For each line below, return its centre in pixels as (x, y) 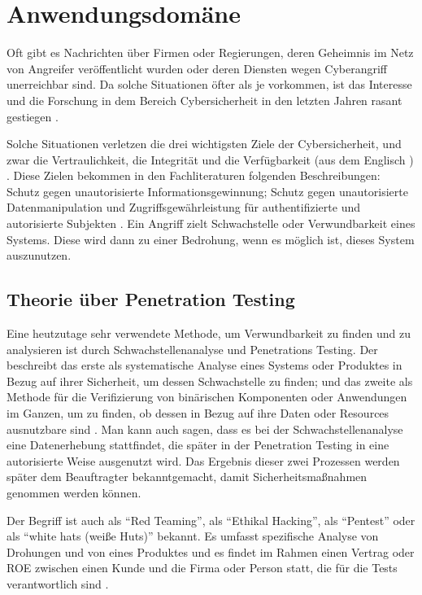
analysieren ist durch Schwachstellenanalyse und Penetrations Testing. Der (192, 349)
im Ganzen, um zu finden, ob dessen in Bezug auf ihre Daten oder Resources (198, 413)
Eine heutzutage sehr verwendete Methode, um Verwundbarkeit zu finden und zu (209, 333)
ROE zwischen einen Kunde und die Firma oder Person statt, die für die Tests (202, 568)
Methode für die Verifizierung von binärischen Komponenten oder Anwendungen (207, 397)
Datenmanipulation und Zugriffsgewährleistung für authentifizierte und (183, 207)
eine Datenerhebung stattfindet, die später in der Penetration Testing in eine (198, 445)
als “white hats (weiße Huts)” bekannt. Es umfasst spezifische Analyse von (193, 536)
